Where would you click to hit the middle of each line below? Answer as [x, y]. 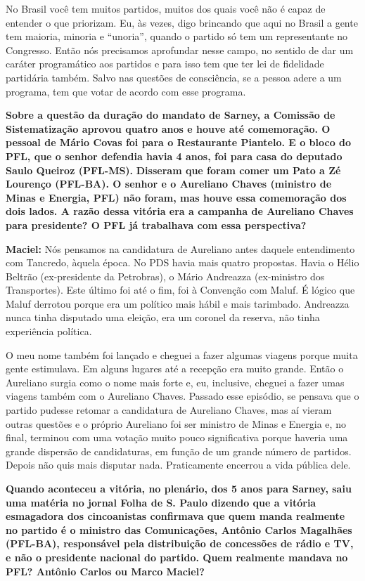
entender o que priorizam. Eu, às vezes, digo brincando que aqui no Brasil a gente [182, 22]
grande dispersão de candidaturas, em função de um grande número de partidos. [179, 451]
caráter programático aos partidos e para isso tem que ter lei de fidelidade [165, 64]
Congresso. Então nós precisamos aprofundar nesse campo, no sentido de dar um [180, 50]
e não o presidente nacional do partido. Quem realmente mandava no [177, 557]
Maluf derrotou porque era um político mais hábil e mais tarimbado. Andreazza [178, 303]
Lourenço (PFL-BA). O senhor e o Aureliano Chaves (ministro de [169, 184]
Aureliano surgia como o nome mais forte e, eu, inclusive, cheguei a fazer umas [175, 382]
